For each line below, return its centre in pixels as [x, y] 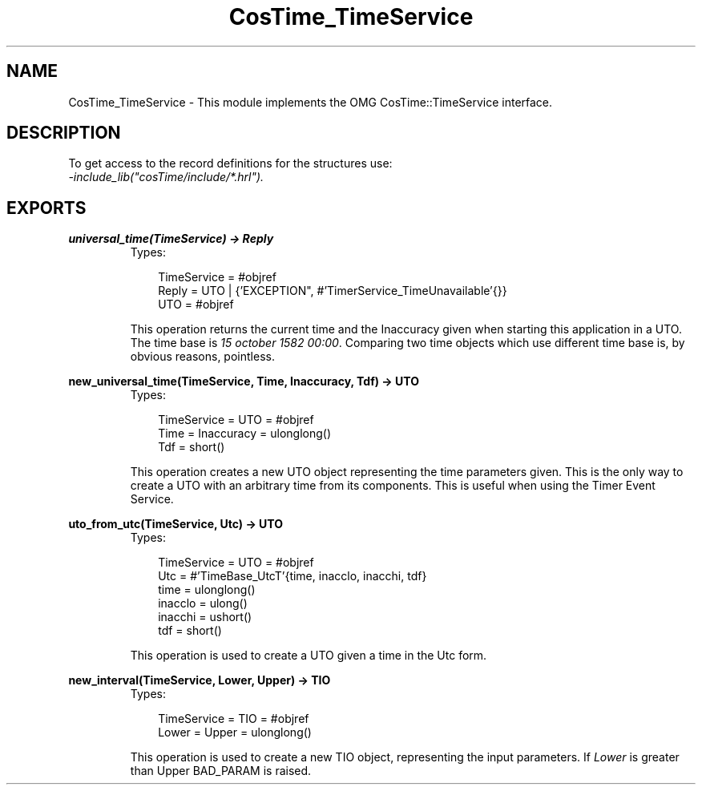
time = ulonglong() [207, 590]
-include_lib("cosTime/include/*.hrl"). [166, 177]
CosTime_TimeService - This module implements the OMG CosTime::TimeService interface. [311, 102]
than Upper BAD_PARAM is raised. [221, 771]
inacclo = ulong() [203, 603]
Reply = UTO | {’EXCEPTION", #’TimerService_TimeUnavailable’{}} [333, 291]
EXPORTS [46, 208]
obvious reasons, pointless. [202, 357]
